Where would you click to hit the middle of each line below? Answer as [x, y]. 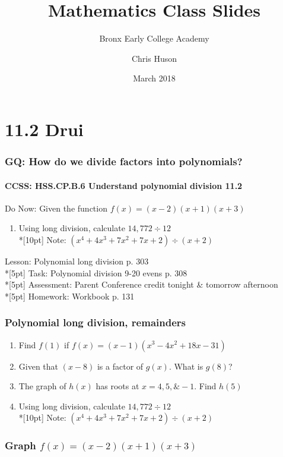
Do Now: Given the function [56, 208]
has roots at [117, 386]
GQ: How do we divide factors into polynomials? [124, 161]
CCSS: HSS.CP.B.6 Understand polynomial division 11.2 [124, 185]
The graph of [42, 386]
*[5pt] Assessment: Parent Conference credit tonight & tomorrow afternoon [141, 284]
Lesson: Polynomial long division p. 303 [77, 261]
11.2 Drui [44, 129]
